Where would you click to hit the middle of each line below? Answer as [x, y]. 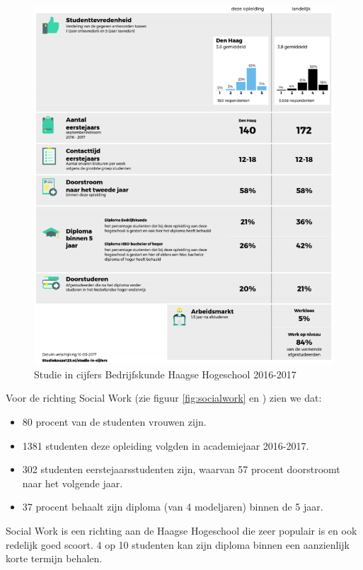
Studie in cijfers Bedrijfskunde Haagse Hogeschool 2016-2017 [165, 374]
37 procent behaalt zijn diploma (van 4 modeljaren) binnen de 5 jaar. [173, 507]
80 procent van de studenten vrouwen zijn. [114, 422]
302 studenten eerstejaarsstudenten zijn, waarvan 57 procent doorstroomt [181, 469]
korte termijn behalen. [54, 558]
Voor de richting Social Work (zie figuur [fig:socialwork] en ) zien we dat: [164, 398]
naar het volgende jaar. [73, 483]
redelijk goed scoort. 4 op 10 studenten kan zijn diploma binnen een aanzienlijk [178, 544]
